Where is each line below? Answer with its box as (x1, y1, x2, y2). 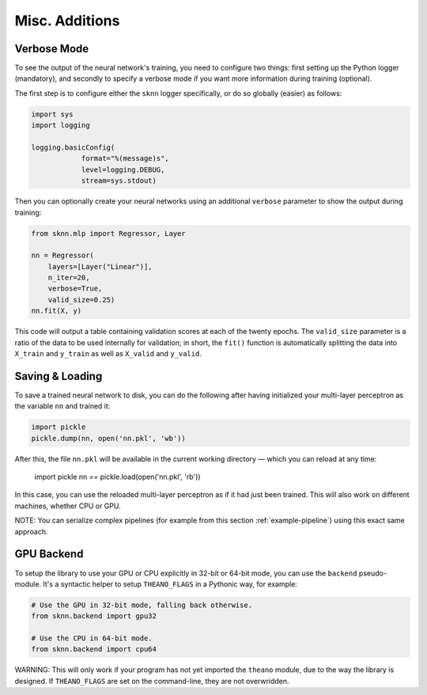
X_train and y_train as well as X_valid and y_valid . (14, 349, 202, 359)
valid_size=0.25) (47, 295, 115, 304)
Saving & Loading (14, 369, 103, 383)
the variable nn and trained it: (14, 401, 111, 411)
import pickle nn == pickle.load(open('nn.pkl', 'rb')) (34, 472, 201, 482)
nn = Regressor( (31, 251, 95, 260)
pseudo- (358, 568, 387, 578)
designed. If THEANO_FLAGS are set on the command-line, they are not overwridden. (14, 676, 289, 686)
